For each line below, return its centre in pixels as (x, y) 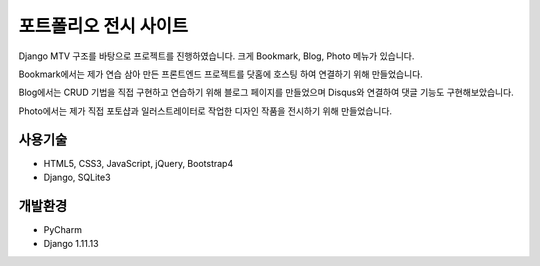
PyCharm (62, 229)
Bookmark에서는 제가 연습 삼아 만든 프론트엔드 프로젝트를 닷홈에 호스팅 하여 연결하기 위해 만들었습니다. (221, 74)
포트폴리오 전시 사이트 (103, 26)
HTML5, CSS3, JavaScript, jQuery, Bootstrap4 (138, 163)
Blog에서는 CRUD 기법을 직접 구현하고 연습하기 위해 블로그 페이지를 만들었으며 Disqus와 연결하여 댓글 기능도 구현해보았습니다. (266, 92)
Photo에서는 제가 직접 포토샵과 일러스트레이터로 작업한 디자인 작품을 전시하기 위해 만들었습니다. (205, 111)
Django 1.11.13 (71, 244)
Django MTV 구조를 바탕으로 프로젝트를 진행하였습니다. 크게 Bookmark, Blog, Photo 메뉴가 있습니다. (216, 56)
